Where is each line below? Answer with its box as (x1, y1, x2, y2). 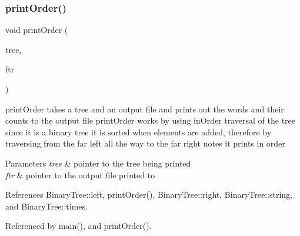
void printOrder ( (5, 24, 68, 36)
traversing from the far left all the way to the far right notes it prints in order (5, 137, 285, 149)
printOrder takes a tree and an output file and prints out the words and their (5, 102, 284, 115)
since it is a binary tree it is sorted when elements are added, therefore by (5, 125, 272, 138)
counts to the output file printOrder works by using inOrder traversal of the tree (5, 114, 296, 127)
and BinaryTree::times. (5, 200, 88, 212)
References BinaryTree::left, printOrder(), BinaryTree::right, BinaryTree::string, (5, 188, 292, 201)
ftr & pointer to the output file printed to (5, 168, 155, 181)
